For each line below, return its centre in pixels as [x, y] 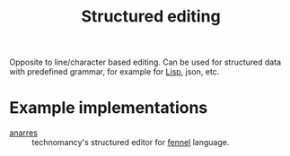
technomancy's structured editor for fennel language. [131, 143]
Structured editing [151, 17]
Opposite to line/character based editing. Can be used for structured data [145, 62]
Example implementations [109, 108]
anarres [24, 133]
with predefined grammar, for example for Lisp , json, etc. [114, 72]
